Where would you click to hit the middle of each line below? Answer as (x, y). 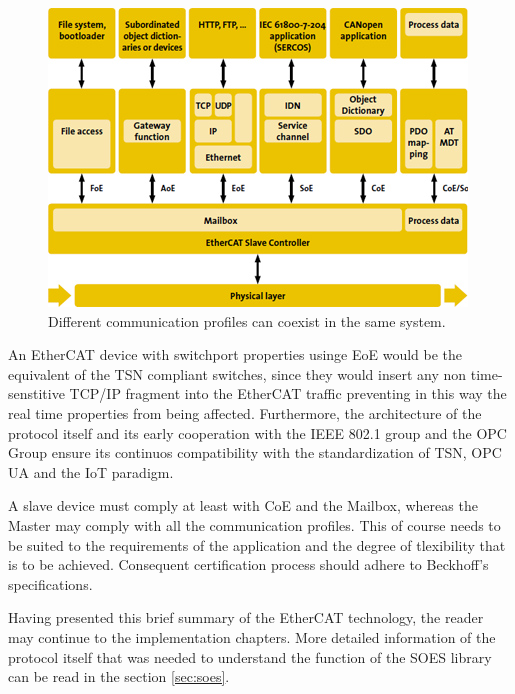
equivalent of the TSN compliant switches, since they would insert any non (237, 373)
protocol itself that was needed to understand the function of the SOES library (250, 656)
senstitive (36, 393)
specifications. (50, 583)
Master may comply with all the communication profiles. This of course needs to (254, 524)
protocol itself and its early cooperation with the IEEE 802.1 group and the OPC (257, 432)
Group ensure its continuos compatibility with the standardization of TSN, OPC (255, 452)
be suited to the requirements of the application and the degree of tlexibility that (257, 544)
